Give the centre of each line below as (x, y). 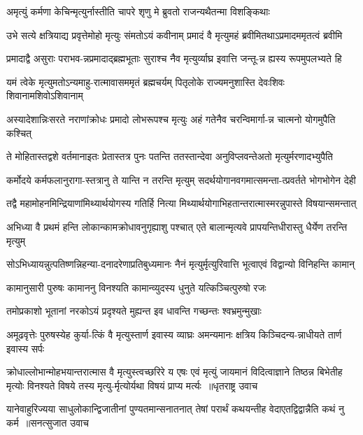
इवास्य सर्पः (26, 348)
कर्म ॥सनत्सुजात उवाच (48, 422)
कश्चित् (19, 133)
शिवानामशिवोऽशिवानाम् (45, 95)
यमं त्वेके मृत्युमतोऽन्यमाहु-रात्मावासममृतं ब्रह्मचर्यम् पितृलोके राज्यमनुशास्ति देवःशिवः (145, 81)
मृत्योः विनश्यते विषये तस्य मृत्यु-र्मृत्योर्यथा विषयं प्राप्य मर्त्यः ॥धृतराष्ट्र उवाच (132, 385)
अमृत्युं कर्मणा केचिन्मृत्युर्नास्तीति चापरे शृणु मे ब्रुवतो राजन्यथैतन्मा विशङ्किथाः (138, 11)
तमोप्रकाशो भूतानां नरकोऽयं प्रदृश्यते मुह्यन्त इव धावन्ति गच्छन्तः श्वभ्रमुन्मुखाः (134, 311)
